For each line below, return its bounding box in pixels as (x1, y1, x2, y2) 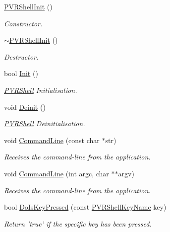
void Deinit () (4, 101, 46, 112)
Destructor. (4, 51, 39, 62)
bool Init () (4, 68, 38, 78)
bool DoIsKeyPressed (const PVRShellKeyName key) (4, 202, 167, 212)
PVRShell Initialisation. (4, 84, 77, 95)
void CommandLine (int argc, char (4, 168, 109, 178)
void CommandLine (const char (4, 135, 100, 145)
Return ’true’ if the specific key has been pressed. (4, 218, 152, 229)
